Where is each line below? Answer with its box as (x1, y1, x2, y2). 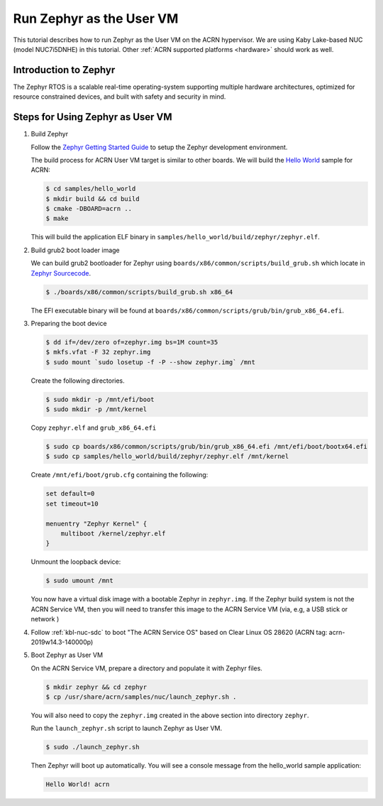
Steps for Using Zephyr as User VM (13, 111, 173, 124)
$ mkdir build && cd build (45, 195, 140, 202)
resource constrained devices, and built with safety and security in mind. (13, 92, 226, 101)
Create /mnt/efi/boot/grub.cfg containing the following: (30, 471, 209, 479)
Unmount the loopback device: (30, 557, 121, 566)
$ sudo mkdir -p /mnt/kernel (45, 405, 148, 413)
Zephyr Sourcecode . (30, 268, 91, 277)
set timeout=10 (45, 499, 99, 508)
